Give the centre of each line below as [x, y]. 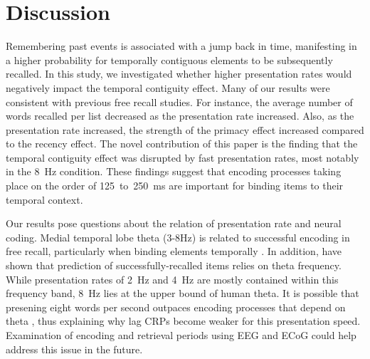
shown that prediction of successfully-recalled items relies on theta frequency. [174, 265]
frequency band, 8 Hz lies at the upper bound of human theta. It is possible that [183, 293]
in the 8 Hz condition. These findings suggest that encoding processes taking [174, 171]
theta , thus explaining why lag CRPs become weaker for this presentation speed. [183, 321]
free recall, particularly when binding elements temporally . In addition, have [174, 251]
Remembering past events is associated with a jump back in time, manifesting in [181, 46]
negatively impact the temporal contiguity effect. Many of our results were [168, 87]
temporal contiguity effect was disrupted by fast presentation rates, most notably [183, 157]
